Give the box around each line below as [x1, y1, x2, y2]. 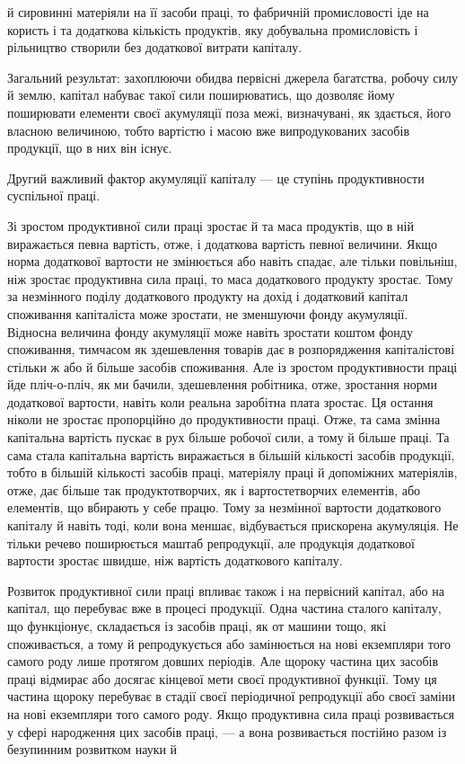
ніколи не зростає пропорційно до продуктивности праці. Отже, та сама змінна [7, 410, 441, 429]
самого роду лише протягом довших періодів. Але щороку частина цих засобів [7, 652, 439, 671]
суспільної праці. [7, 186, 101, 205]
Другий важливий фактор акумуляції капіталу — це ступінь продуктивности [7, 168, 425, 187]
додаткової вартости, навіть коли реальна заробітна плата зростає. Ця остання [7, 392, 434, 411]
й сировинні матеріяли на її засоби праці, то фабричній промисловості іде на [7, 3, 429, 21]
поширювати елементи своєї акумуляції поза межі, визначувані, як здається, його [7, 102, 452, 121]
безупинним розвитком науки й [7, 740, 178, 759]
